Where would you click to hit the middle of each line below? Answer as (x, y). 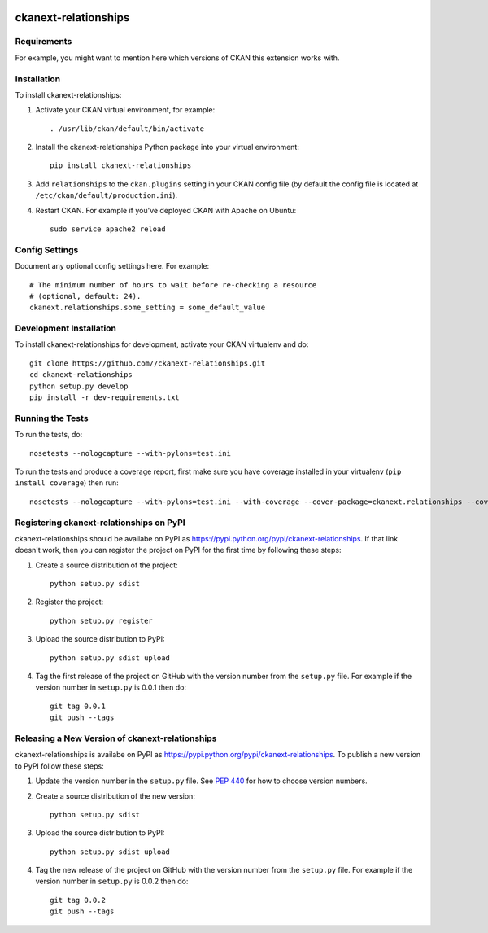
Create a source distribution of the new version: (115, 796)
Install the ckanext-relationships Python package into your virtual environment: (168, 147)
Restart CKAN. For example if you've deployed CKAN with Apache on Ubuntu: (166, 210)
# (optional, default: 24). (85, 296)
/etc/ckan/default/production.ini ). (107, 195)
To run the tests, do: (49, 435)
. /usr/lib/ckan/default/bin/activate (127, 129)
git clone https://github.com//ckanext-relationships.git (148, 363)
